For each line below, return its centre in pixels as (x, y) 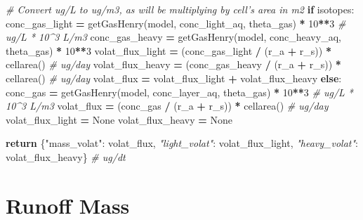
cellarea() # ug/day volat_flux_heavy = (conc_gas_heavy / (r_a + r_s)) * (173, 64)
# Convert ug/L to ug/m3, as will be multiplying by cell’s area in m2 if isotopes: (180, 9)
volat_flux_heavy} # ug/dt (66, 156)
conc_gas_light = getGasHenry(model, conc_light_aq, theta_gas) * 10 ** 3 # (176, 23)
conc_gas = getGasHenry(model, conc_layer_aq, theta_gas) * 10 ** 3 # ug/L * (180, 92)
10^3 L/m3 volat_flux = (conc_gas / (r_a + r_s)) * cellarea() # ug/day (167, 106)
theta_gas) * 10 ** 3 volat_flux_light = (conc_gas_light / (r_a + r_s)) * (169, 50)
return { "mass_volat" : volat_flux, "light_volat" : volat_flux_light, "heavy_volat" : (182, 143)
